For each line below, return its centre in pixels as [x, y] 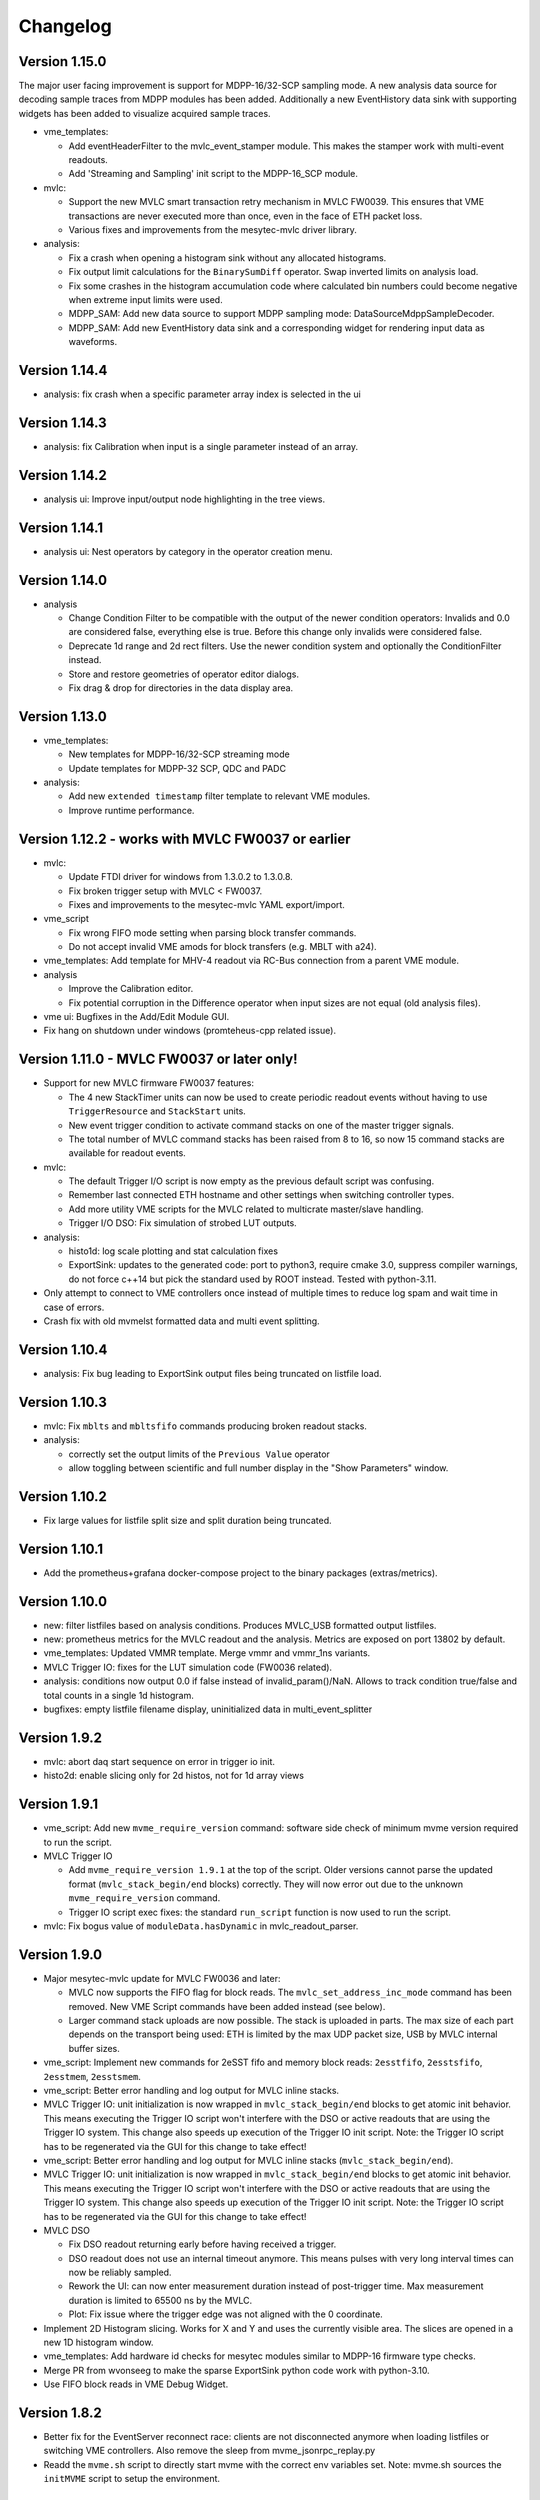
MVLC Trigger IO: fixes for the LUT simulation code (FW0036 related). [188, 1667]
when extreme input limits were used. [146, 299]
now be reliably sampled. [120, 2272]
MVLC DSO [66, 2230]
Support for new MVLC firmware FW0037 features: [149, 1083]
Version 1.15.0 [62, 61]
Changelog [65, 26]
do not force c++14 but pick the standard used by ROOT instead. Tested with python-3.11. [252, 1279]
